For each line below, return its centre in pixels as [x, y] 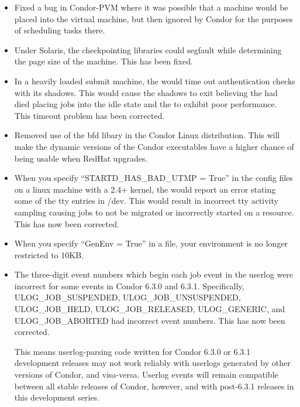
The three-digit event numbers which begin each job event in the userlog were [154, 274]
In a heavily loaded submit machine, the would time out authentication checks [155, 81]
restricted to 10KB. [49, 254]
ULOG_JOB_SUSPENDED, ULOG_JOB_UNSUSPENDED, [127, 297]
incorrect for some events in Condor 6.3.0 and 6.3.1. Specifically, [129, 285]
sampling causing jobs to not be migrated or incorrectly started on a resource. [154, 212]
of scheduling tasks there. [60, 30]
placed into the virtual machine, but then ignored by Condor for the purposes [154, 18]
